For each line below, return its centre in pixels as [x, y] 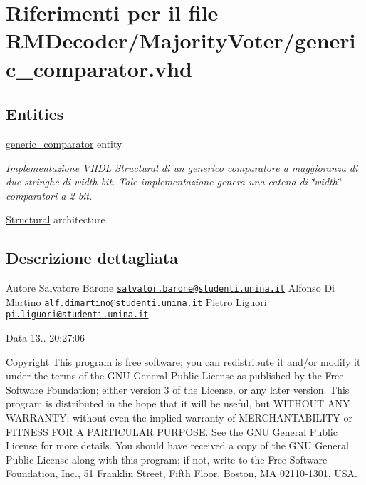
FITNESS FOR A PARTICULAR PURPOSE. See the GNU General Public [172, 431]
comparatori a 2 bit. [49, 195]
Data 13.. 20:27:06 [46, 338]
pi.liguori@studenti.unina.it [77, 315]
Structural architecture [56, 219]
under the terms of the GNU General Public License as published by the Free [175, 376]
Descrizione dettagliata [92, 258]
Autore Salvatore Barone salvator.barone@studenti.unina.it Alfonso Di [171, 288]
